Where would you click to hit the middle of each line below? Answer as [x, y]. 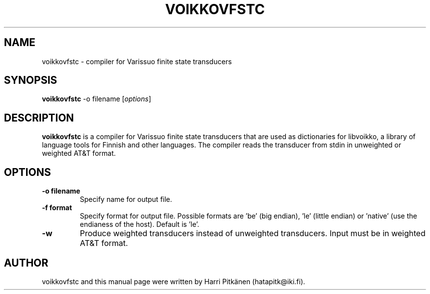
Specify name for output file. [126, 199]
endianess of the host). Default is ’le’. [139, 224]
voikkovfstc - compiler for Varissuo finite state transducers [137, 61]
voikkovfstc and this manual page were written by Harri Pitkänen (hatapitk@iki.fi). [174, 281]
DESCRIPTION [39, 118]
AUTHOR [26, 263]
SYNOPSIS [31, 80]
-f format [57, 208]
